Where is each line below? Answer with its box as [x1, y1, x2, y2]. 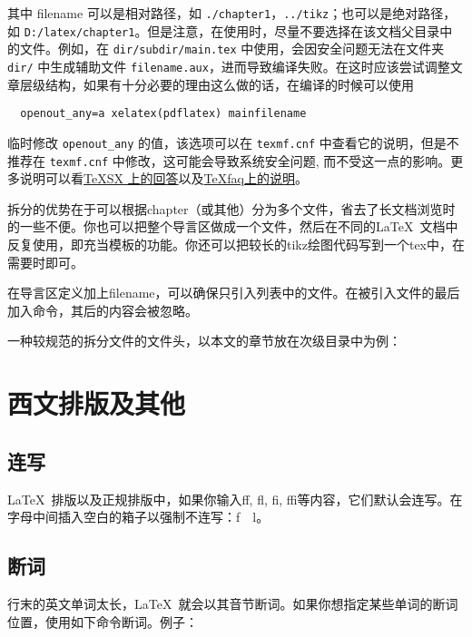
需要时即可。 [7, 252, 84, 271]
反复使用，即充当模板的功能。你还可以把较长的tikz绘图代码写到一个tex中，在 [7, 234, 465, 253]
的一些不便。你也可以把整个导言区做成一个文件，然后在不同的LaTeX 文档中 [7, 217, 458, 236]
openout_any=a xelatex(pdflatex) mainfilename [20, 107, 307, 121]
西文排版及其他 [7, 385, 186, 422]
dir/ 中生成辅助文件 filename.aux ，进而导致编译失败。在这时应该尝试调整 [7, 56, 450, 75]
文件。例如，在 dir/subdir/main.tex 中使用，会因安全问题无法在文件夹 [19, 39, 445, 58]
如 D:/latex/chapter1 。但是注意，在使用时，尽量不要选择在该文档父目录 [7, 21, 440, 40]
